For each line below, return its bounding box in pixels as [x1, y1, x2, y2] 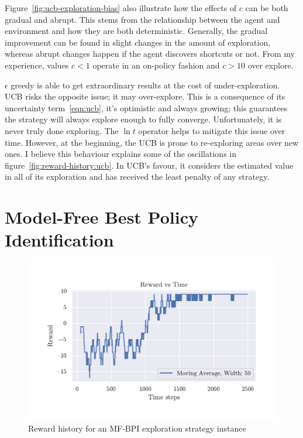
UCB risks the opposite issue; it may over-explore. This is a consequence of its [5, 90, 285, 102]
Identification [5, 228, 114, 252]
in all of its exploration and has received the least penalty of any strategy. [5, 170, 270, 183]
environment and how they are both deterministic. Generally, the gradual [5, 25, 268, 37]
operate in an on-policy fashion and [92, 59, 220, 71]
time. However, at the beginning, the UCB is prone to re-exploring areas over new [5, 136, 299, 148]
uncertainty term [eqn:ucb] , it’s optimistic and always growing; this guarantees [5, 101, 288, 114]
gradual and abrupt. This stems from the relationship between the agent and [5, 13, 280, 25]
